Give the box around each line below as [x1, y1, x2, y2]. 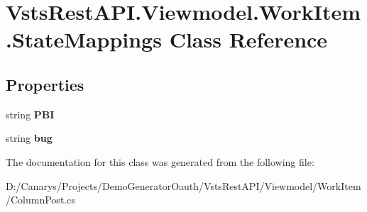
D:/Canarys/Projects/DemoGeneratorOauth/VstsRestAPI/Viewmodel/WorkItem [6, 178, 361, 193]
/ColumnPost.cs [6, 192, 75, 207]
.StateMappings [6, 25, 162, 54]
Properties [6, 73, 84, 95]
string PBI [6, 106, 55, 121]
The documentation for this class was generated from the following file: [6, 154, 314, 169]
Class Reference [169, 25, 328, 54]
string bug [6, 130, 53, 145]
